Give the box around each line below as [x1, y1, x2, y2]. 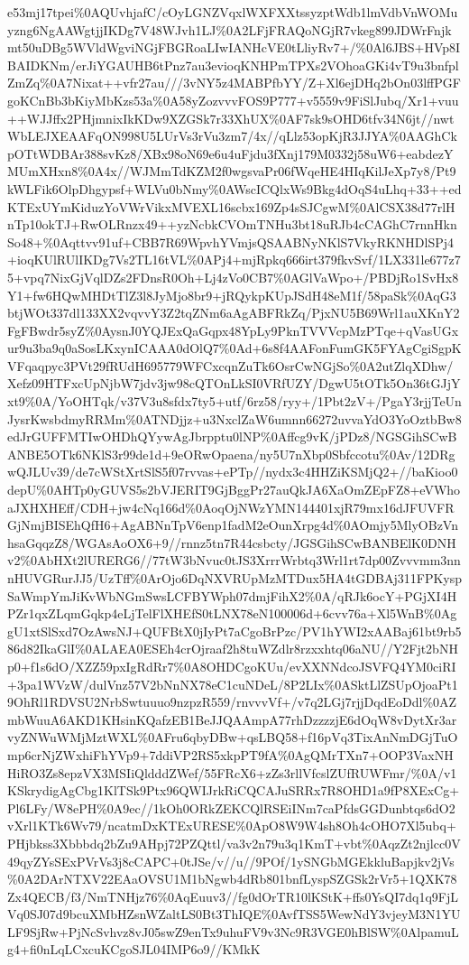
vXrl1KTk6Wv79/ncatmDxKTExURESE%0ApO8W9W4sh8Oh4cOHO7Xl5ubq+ [7, 816, 456, 835]
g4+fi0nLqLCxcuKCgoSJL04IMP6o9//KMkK [7, 940, 261, 959]
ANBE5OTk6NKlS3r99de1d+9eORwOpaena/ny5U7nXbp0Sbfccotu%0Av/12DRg [7, 444, 455, 463]
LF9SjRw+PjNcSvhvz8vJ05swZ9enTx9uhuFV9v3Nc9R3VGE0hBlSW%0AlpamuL [7, 922, 459, 941]
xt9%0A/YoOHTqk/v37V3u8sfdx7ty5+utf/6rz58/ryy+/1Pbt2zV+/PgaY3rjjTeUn [7, 392, 462, 411]
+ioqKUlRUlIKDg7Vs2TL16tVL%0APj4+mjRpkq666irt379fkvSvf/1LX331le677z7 [7, 250, 461, 269]
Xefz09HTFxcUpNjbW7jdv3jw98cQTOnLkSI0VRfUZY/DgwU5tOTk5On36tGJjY [7, 374, 461, 393]
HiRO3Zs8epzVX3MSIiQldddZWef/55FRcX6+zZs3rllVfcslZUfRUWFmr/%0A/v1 [7, 763, 457, 782]
